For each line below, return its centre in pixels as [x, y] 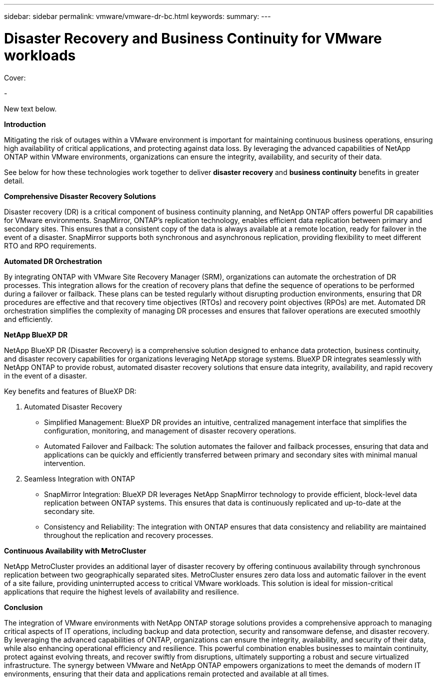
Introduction [25, 124]
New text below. [30, 108]
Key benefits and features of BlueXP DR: [70, 391]
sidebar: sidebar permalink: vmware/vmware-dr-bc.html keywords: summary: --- [137, 16]
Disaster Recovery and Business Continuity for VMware [193, 38]
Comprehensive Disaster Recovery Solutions [80, 196]
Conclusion [23, 607]
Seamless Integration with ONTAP [79, 478]
